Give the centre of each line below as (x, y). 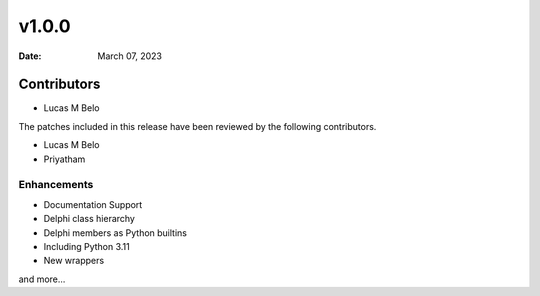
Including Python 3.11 (86, 246)
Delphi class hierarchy (89, 219)
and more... (42, 279)
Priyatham (64, 159)
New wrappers (74, 261)
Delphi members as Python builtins (115, 232)
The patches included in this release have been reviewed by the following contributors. (197, 126)
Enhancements (56, 185)
